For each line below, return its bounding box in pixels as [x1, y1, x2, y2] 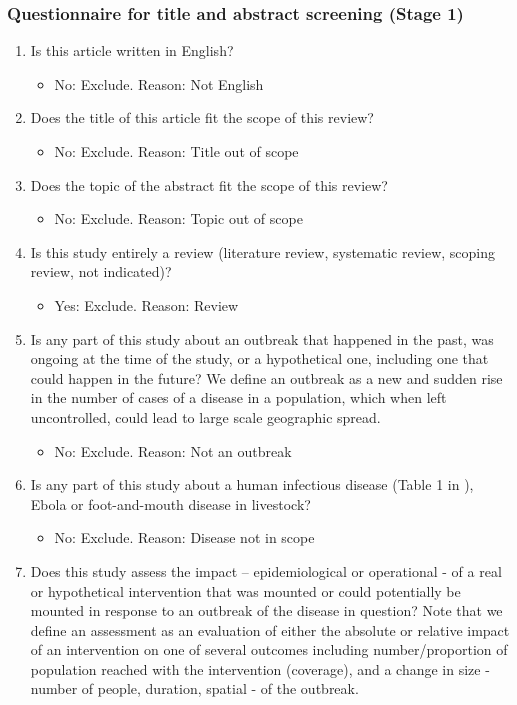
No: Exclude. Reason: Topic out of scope [54, 208, 303, 229]
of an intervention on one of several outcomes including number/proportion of [30, 639, 508, 660]
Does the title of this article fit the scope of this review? [30, 107, 374, 128]
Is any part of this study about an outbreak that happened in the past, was [30, 328, 494, 349]
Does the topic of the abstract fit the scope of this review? [30, 174, 388, 195]
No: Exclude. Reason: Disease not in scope [54, 527, 315, 548]
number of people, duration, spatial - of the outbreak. [30, 678, 359, 699]
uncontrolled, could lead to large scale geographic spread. [30, 406, 381, 427]
